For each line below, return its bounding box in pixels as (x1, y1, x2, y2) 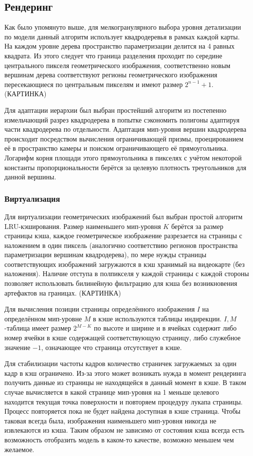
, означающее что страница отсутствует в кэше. (41, 342, 182, 352)
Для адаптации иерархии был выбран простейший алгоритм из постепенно (4, 105, 227, 115)
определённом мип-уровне (4, 313, 82, 323)
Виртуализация (4, 192, 60, 204)
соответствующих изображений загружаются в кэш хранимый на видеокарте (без (4, 259, 245, 269)
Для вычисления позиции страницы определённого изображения (4, 304, 195, 314)
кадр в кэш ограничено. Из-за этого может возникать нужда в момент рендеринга (4, 368, 246, 378)
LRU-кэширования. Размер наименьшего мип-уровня (4, 221, 161, 231)
